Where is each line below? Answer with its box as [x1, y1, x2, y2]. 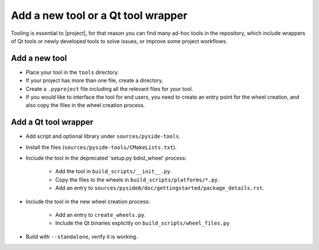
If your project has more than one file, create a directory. [25, 77, 164, 84]
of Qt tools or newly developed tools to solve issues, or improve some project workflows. [11, 37, 227, 44]
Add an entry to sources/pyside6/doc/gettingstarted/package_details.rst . [55, 184, 265, 191]
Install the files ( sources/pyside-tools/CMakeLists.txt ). [25, 144, 177, 151]
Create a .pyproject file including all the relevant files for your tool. [25, 85, 193, 92]
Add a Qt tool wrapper [11, 117, 94, 127]
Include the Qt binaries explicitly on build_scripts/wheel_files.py [55, 219, 230, 227]
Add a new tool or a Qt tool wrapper [11, 9, 188, 22]
